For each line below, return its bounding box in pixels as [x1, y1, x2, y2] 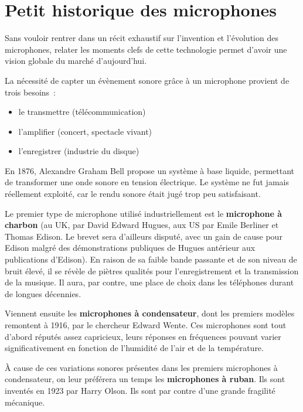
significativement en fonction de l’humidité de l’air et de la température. [5, 342, 264, 354]
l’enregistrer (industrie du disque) [18, 145, 139, 157]
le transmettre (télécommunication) [18, 105, 146, 118]
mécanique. [5, 396, 45, 408]
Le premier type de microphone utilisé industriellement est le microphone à [5, 207, 282, 219]
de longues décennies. [5, 287, 81, 299]
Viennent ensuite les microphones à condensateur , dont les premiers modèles [5, 307, 295, 319]
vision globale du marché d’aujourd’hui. [5, 55, 147, 67]
